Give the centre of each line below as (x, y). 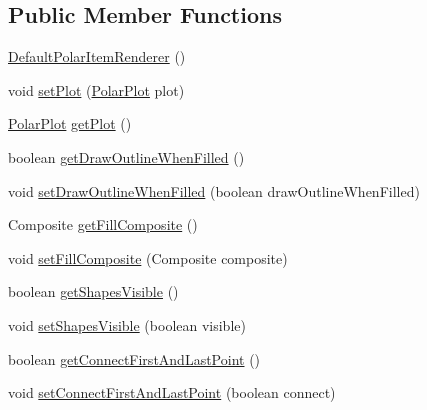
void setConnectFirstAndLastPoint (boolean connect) (172, 392)
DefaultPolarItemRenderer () (97, 56)
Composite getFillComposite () (103, 224)
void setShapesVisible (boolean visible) (127, 324)
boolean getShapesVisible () (93, 291)
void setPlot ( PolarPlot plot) (96, 89)
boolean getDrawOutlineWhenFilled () (126, 156)
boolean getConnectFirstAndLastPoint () (134, 358)
